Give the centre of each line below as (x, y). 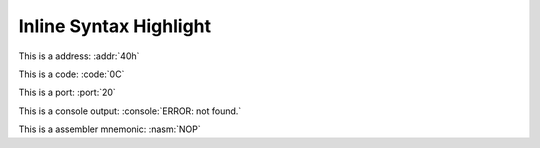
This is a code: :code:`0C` (71, 74)
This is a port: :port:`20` (67, 92)
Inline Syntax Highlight (115, 26)
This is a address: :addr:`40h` (79, 56)
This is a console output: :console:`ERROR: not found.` (130, 111)
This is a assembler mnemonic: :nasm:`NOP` (110, 129)
